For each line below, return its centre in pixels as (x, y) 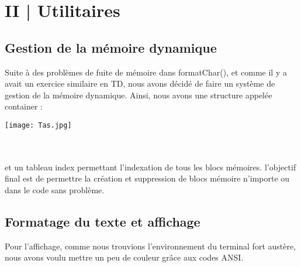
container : (24, 106)
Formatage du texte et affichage (103, 221)
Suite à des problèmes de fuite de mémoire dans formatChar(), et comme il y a (146, 72)
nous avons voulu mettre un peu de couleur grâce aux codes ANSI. (124, 257)
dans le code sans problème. (55, 189)
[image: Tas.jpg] (38, 125)
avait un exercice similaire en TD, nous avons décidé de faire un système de (140, 83)
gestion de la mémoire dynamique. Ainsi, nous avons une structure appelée (139, 95)
